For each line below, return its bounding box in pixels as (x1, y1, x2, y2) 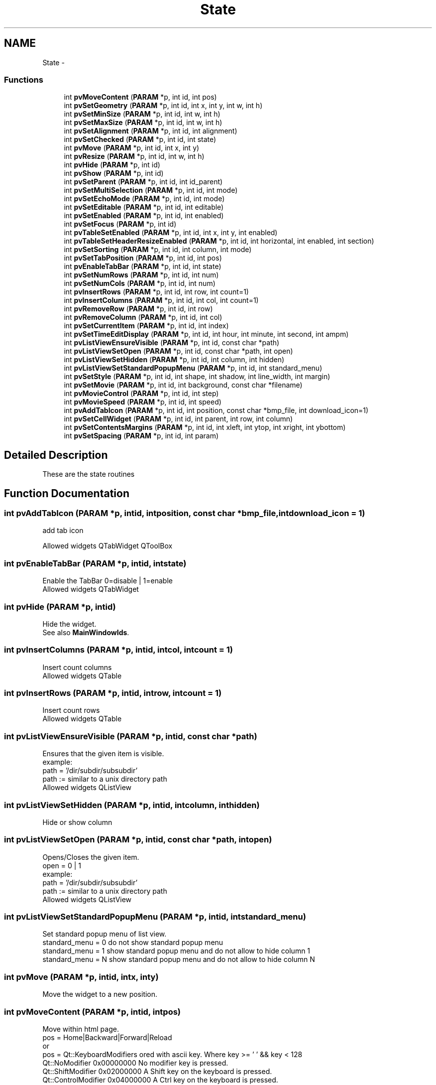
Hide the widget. (42, 619, 97, 628)
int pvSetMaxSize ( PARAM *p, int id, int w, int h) (64, 118, 222, 127)
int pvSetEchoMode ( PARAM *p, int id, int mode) (64, 194, 225, 203)
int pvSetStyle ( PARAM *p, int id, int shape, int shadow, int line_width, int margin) (64, 372, 330, 381)
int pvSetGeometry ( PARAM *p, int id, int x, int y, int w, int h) (64, 101, 263, 110)
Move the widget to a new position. (42, 990, 158, 999)
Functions (4, 74, 43, 85)
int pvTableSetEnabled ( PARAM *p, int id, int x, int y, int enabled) (64, 228, 278, 237)
